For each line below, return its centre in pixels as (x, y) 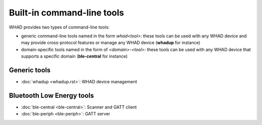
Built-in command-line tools (66, 13)
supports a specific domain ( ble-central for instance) (74, 56)
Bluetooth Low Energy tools (51, 95)
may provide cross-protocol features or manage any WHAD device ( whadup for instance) (111, 43)
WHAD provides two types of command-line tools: (59, 27)
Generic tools (30, 70)
